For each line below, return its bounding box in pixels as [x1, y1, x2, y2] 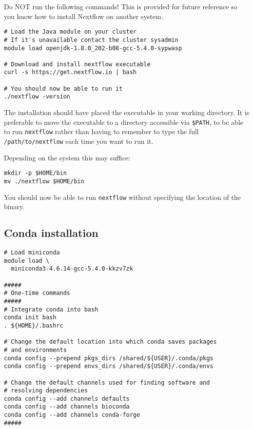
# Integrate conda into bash [4, 306, 98, 313]
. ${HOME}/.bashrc [4, 322, 63, 329]
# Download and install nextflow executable [4, 60, 151, 68]
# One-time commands [4, 290, 71, 297]
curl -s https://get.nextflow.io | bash [4, 69, 137, 76]
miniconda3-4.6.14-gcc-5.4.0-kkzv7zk [11, 265, 133, 273]
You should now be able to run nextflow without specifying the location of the [4, 192, 241, 202]
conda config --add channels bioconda [4, 403, 130, 410]
